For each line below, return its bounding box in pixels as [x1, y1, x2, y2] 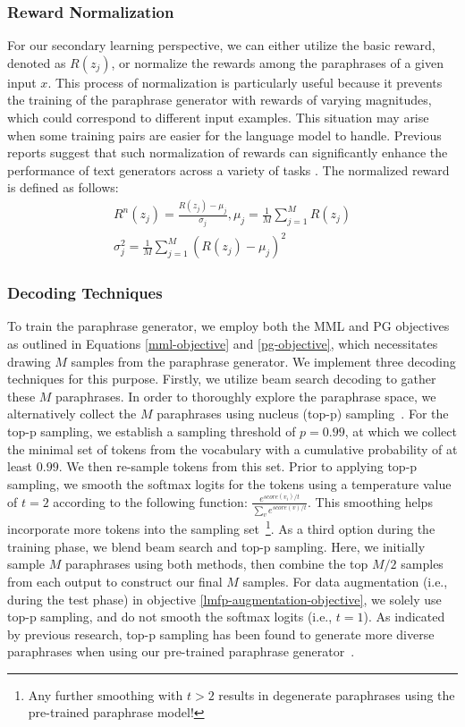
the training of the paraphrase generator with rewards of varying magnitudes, [7, 90, 432, 109]
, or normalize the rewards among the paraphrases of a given [111, 53, 444, 72]
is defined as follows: [7, 178, 119, 197]
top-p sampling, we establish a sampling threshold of [7, 421, 296, 440]
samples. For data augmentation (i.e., [242, 571, 448, 590]
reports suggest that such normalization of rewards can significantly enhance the [7, 143, 448, 162]
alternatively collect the [7, 404, 137, 423]
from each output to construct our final [7, 571, 223, 590]
